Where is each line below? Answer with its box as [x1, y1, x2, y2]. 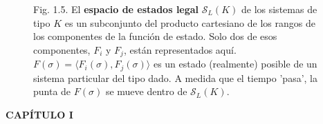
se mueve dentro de [105, 84, 187, 99]
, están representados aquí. [123, 42, 237, 56]
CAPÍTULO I [6, 107, 73, 121]
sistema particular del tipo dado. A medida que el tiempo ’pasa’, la [33, 70, 317, 85]
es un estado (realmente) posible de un [153, 56, 317, 71]
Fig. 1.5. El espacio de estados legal [33, 2, 199, 16]
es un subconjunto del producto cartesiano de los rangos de [64, 15, 315, 30]
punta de [33, 84, 71, 99]
